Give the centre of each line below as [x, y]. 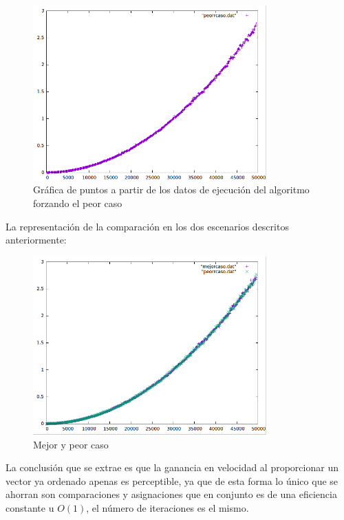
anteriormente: [36, 240]
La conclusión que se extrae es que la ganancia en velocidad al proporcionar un [172, 467]
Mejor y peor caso [71, 444]
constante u [30, 507]
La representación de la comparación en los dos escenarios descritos [147, 226]
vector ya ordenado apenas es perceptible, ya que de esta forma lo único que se [172, 480]
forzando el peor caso [78, 203]
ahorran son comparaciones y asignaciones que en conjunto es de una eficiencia [171, 494]
